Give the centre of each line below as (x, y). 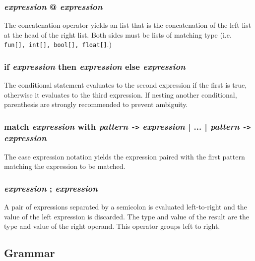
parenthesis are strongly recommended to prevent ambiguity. (96, 104)
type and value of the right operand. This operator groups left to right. (112, 226)
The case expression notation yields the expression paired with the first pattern (125, 156)
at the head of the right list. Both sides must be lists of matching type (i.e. (118, 34)
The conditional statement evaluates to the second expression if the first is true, (126, 85)
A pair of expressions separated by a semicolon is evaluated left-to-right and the (126, 207)
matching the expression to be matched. (65, 166)
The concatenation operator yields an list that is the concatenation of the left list (128, 25)
